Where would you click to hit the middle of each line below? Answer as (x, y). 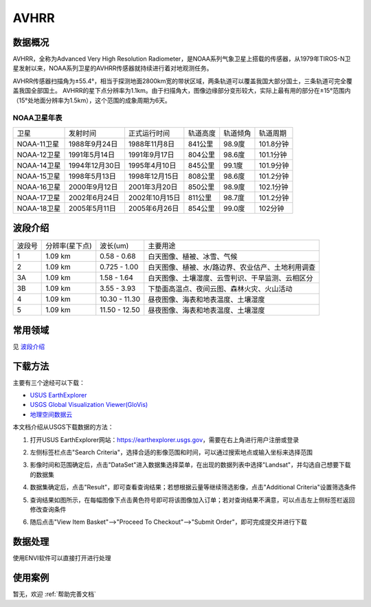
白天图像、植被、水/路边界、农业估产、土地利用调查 (232, 267)
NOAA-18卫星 (39, 208)
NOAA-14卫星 (39, 165)
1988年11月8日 (151, 144)
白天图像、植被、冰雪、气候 (193, 256)
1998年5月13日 (92, 176)
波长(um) (114, 246)
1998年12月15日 (153, 176)
